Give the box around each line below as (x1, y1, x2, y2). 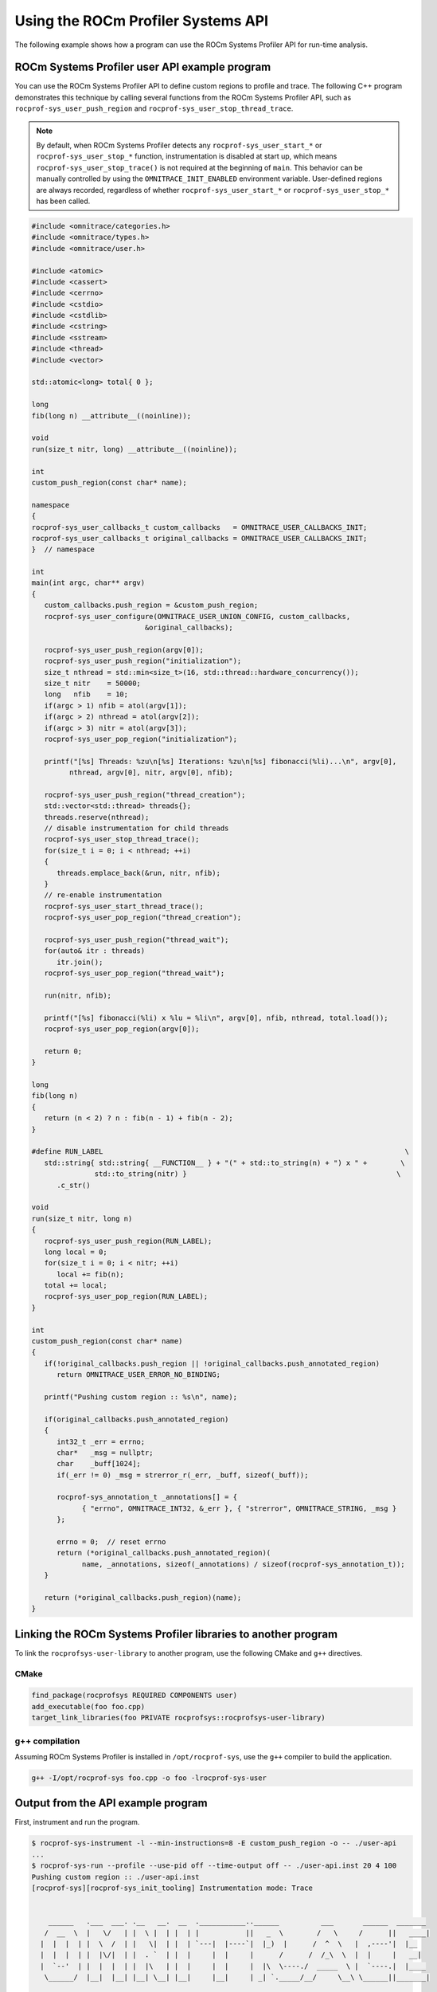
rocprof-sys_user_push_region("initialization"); (44, 657, 242, 665)
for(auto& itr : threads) (44, 947, 146, 955)
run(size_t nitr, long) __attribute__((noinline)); (31, 445, 238, 453)
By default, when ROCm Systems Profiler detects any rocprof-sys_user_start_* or (36, 140, 322, 151)
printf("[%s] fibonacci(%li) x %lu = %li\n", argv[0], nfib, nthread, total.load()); (44, 1013, 389, 1022)
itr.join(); (57, 957, 103, 967)
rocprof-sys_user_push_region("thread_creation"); (44, 790, 246, 799)
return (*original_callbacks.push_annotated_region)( (57, 1548, 271, 1558)
